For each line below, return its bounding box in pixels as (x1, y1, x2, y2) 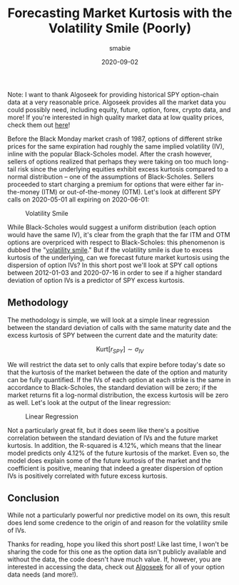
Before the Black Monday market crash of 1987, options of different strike (7, 134, 223, 143)
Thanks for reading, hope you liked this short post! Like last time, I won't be (7, 540, 229, 549)
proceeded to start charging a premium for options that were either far (7, 180, 214, 189)
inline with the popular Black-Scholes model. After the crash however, (7, 149, 213, 158)
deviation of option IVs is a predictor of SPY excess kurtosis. (7, 276, 185, 284)
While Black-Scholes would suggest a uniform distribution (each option (7, 223, 216, 231)
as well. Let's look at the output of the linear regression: (7, 398, 171, 406)
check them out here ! (7, 120, 71, 129)
